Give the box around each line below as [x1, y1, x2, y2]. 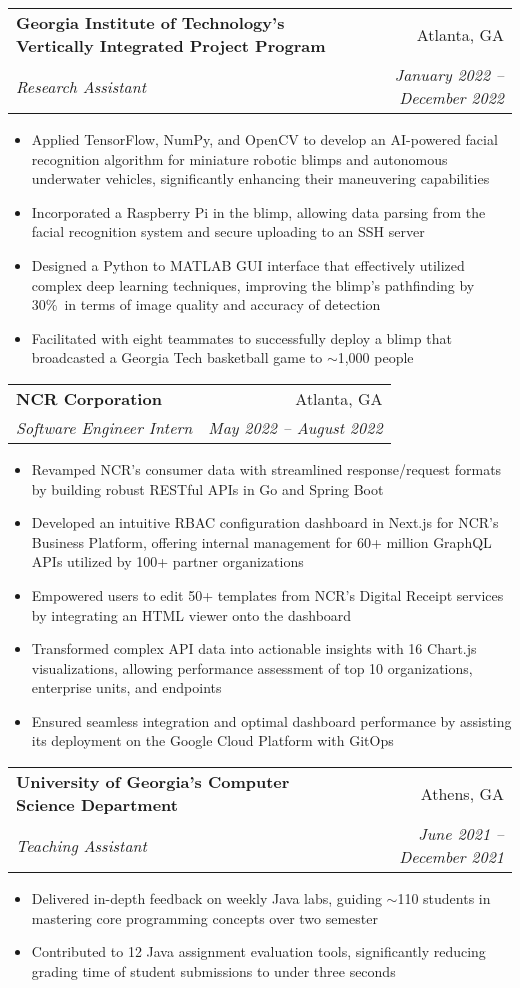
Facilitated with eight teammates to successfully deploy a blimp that [31, 327, 452, 348]
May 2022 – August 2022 [208, 415, 383, 439]
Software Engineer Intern [16, 415, 193, 439]
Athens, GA [420, 781, 504, 805]
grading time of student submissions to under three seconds [31, 960, 396, 981]
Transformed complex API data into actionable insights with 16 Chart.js [31, 638, 477, 659]
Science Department [16, 793, 178, 817]
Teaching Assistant [16, 833, 147, 857]
